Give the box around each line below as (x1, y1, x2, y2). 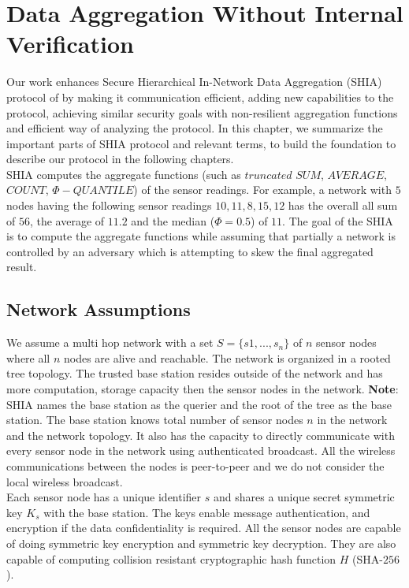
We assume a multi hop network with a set (6, 334, 214, 351)
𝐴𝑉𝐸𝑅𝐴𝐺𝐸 (327, 169, 384, 181)
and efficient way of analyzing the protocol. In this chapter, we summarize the (6, 120, 383, 136)
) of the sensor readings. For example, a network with (133, 181, 392, 198)
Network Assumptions (6, 297, 191, 322)
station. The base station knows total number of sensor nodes (6, 411, 303, 428)
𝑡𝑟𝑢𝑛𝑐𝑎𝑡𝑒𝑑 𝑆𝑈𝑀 (244, 169, 321, 181)
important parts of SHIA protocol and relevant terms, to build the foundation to (6, 135, 396, 151)
